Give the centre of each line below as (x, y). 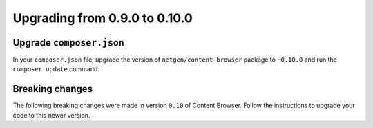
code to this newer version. (51, 115)
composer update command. (56, 69)
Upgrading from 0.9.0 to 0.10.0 (103, 18)
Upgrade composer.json (68, 43)
